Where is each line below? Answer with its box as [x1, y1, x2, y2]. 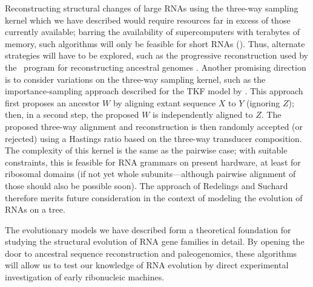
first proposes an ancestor [5, 96, 100, 109]
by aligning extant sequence [113, 96, 216, 109]
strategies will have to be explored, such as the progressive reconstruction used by [5, 49, 308, 62]
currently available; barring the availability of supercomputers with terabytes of [5, 25, 300, 38]
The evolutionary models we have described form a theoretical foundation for [5, 223, 291, 236]
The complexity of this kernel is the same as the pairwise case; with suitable [5, 144, 288, 156]
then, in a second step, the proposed [5, 108, 139, 121]
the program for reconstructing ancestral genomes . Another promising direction [5, 60, 306, 73]
